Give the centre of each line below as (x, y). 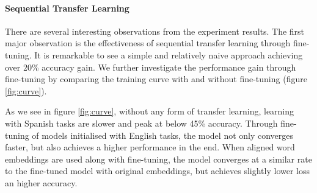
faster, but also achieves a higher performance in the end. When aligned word (150, 147)
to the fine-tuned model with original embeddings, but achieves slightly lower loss (158, 171)
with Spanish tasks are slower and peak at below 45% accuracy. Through (141, 123)
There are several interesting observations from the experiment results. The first (155, 31)
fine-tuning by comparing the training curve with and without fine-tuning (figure (156, 79)
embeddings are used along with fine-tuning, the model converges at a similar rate (158, 159)
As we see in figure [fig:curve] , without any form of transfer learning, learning (150, 111)
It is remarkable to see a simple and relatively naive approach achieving (169, 54)
